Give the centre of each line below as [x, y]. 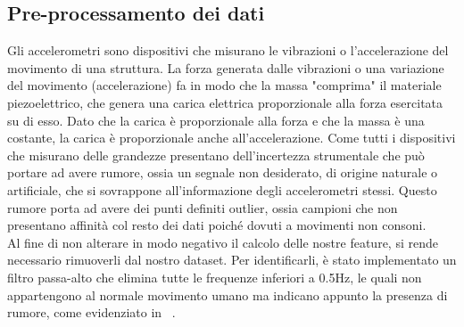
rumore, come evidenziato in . [91, 312]
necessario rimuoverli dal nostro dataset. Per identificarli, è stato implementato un [232, 260]
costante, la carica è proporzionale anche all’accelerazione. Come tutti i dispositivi [232, 138]
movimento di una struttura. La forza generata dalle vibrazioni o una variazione [226, 67]
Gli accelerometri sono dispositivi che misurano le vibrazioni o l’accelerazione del [228, 50]
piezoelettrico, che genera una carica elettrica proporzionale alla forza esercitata [225, 102]
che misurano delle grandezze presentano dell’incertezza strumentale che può [216, 155]
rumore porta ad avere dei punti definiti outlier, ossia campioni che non [203, 207]
